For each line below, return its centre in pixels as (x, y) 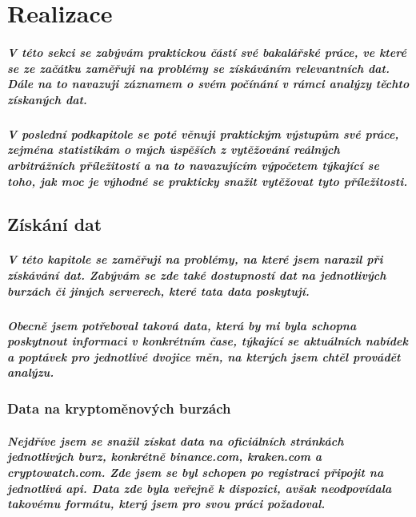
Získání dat (55, 224)
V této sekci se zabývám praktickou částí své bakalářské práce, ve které (207, 52)
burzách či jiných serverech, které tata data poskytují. (158, 291)
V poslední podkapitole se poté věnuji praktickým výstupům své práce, (203, 133)
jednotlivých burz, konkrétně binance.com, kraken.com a (165, 456)
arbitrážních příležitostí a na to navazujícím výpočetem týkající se (193, 165)
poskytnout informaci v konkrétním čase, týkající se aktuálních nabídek (208, 341)
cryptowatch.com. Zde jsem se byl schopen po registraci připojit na (196, 473)
